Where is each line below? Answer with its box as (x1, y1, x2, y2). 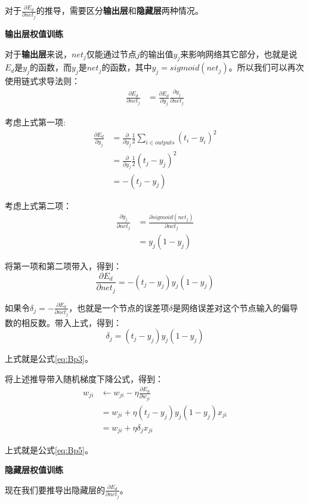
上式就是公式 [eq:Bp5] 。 (5, 443, 93, 456)
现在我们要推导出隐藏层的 (5, 483, 105, 496)
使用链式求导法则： (5, 75, 80, 87)
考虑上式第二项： (5, 199, 72, 211)
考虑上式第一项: (5, 116, 66, 128)
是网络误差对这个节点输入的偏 (172, 301, 290, 314)
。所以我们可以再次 (228, 61, 304, 73)
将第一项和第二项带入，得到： (5, 260, 122, 272)
